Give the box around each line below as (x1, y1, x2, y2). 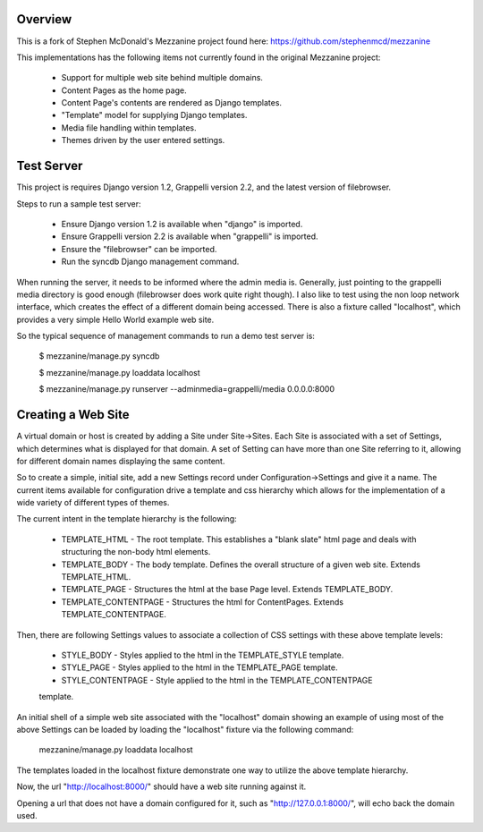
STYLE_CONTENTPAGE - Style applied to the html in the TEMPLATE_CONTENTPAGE (61, 675, 373, 685)
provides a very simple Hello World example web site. (16, 314, 215, 325)
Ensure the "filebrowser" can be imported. (61, 243, 217, 254)
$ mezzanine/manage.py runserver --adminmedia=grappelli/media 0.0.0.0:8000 (38, 384, 335, 395)
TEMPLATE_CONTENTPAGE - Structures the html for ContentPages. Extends (61, 596, 344, 607)
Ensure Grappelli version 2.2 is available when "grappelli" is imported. (61, 231, 318, 242)
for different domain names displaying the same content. (16, 455, 225, 466)
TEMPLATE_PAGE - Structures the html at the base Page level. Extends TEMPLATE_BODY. (61, 584, 394, 595)
